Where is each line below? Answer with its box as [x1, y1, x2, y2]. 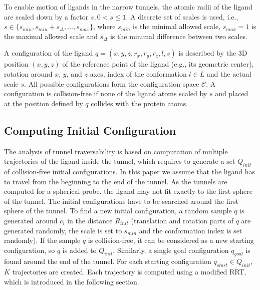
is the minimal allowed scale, [132, 21, 221, 32]
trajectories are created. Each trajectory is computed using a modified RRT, [12, 266, 246, 277]
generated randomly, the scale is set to [4, 225, 122, 235]
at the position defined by [4, 98, 83, 108]
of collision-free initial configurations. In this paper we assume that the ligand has [4, 166, 255, 176]
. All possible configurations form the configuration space [24, 78, 199, 89]
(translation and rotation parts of [131, 215, 233, 225]
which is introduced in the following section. [4, 276, 139, 286]
